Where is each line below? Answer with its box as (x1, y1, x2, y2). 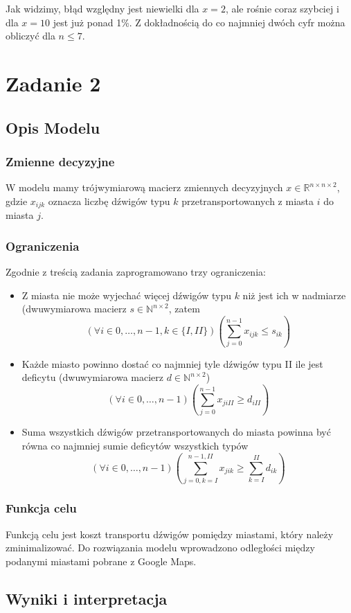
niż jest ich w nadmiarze (242, 287, 346, 302)
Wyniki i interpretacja (6, 587, 168, 609)
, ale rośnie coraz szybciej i (225, 1, 339, 15)
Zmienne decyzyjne (6, 152, 115, 170)
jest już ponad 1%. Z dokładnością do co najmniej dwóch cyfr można (53, 15, 345, 29)
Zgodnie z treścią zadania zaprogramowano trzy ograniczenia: (6, 265, 266, 279)
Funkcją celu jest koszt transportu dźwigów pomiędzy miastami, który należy (6, 526, 334, 541)
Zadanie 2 (6, 69, 101, 97)
